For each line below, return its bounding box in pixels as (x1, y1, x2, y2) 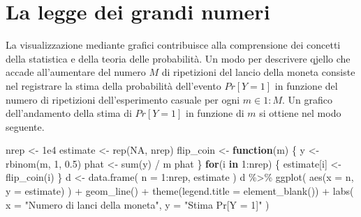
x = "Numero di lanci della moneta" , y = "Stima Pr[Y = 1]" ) (6, 197, 270, 211)
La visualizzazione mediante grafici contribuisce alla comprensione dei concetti (6, 38, 341, 52)
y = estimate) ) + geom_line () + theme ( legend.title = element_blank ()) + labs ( (6, 184, 354, 198)
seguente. (6, 119, 45, 134)
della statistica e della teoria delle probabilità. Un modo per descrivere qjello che (6, 51, 351, 65)
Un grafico (288, 92, 333, 106)
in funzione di (186, 106, 244, 120)
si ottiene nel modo (259, 106, 341, 120)
